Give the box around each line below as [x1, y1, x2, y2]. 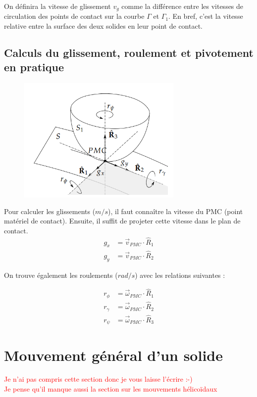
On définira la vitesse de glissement [4, 1, 111, 11]
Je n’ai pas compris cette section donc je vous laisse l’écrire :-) [4, 374, 193, 384]
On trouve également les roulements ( [4, 269, 118, 280]
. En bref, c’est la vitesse [168, 11, 243, 21]
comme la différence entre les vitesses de [121, 1, 244, 11]
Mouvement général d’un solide [4, 345, 223, 365]
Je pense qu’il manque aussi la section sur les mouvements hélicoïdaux [4, 383, 217, 394]
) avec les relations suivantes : [135, 269, 225, 280]
